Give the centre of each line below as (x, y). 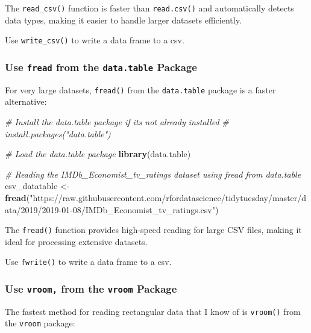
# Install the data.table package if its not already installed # (117, 121)
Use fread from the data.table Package (101, 67)
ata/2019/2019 (32, 209)
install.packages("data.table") (58, 133)
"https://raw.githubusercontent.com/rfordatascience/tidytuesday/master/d (168, 197)
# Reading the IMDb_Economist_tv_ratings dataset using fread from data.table (153, 174)
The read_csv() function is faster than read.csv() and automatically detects (149, 8)
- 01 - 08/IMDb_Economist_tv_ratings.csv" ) (139, 209)
